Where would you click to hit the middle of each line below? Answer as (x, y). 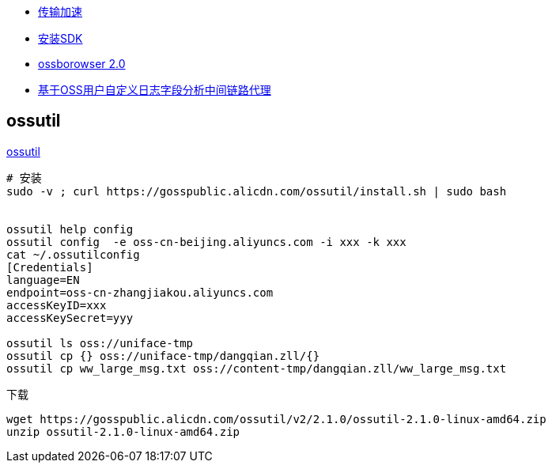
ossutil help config (70, 229)
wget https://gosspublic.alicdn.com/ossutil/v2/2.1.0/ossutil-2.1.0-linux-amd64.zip (276, 419)
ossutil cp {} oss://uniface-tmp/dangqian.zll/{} (163, 356)
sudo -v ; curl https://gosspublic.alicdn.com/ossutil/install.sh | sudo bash (257, 191)
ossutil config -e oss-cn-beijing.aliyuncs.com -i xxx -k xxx (206, 242)
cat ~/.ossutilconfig (73, 254)
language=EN (43, 280)
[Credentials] (50, 267)
